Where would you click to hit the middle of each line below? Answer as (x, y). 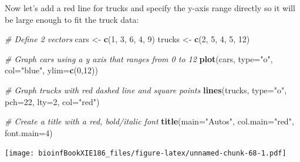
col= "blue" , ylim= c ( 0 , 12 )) (51, 70)
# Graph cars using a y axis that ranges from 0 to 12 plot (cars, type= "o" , (139, 58)
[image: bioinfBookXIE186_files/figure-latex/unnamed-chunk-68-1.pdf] (146, 153)
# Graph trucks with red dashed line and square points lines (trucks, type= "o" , (146, 90)
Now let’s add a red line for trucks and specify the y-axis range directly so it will (150, 8)
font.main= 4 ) (29, 132)
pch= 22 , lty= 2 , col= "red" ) (52, 101)
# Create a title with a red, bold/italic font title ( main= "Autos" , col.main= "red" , (149, 121)
